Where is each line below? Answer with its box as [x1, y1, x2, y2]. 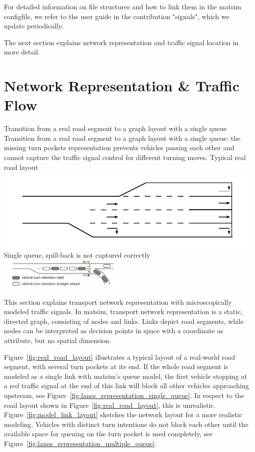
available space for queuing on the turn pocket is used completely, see [4, 428, 213, 439]
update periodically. [4, 21, 64, 31]
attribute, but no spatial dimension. [4, 335, 111, 346]
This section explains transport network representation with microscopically [4, 296, 232, 307]
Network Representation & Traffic [4, 76, 240, 96]
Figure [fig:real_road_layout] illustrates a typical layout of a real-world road [4, 351, 235, 362]
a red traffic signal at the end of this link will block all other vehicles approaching [4, 380, 249, 391]
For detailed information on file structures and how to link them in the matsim [4, 1, 242, 11]
